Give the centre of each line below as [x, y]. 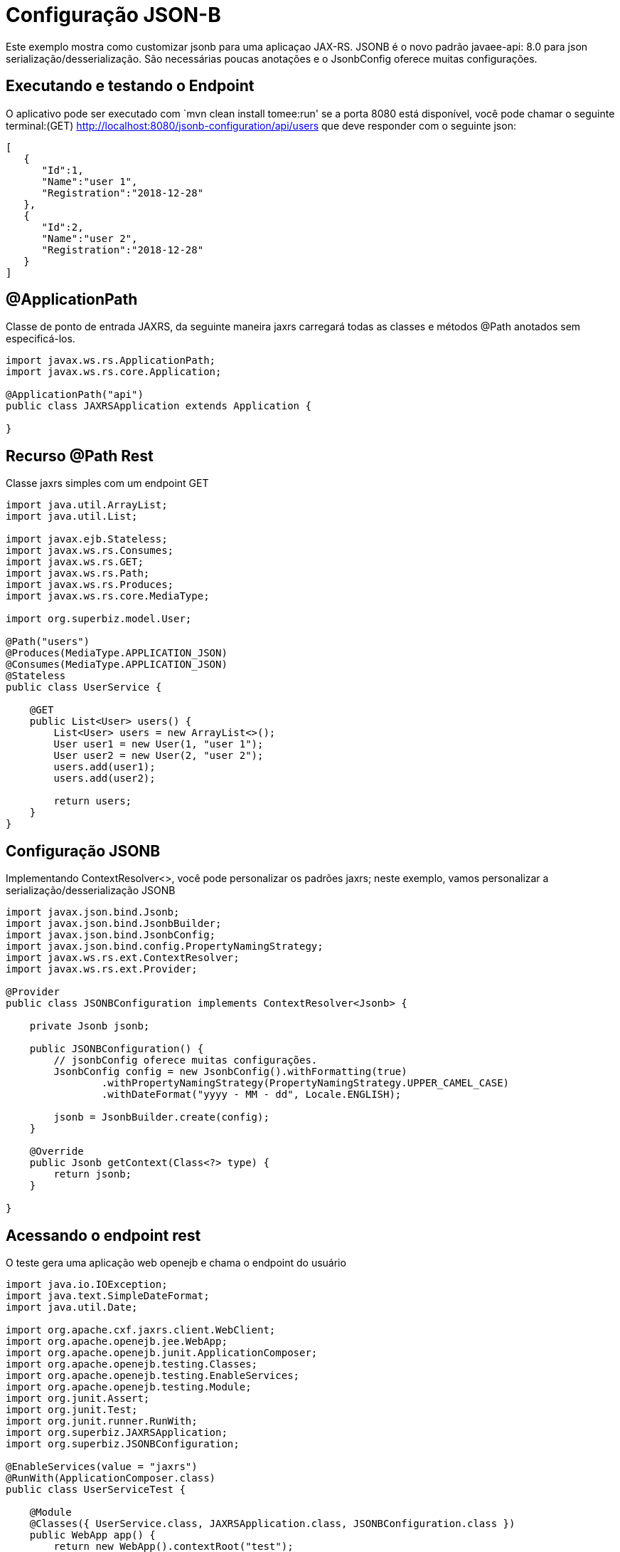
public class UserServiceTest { [96, 1489]
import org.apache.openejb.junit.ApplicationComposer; [162, 1352]
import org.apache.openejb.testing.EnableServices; [153, 1375]
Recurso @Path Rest [80, 456]
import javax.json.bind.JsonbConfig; [111, 935]
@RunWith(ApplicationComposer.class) [111, 1478]
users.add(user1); [105, 767]
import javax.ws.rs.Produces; [90, 585]
